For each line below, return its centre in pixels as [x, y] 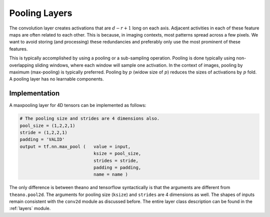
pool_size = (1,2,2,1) [47, 125]
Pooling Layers [41, 13]
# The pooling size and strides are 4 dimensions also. [90, 118]
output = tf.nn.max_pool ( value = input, [75, 146]
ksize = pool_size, [117, 153]
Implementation [34, 93]
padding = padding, [117, 167]
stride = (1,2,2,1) [43, 132]
